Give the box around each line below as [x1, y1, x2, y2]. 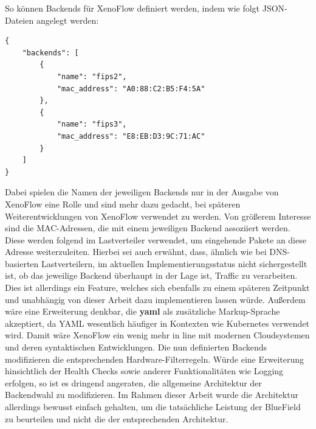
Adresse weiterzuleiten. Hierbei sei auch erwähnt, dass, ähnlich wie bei [5, 245, 267, 258]
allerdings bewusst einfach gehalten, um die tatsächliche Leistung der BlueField [5, 400, 301, 413]
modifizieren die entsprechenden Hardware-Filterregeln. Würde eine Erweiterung [5, 352, 304, 365]
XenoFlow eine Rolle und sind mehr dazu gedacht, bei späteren [5, 197, 241, 210]
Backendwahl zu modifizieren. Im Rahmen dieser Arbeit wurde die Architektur [5, 388, 298, 401]
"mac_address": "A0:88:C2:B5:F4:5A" [57, 84, 205, 93]
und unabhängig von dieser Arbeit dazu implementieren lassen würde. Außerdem [5, 293, 306, 305]
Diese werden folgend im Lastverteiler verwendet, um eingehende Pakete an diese [5, 233, 306, 246]
